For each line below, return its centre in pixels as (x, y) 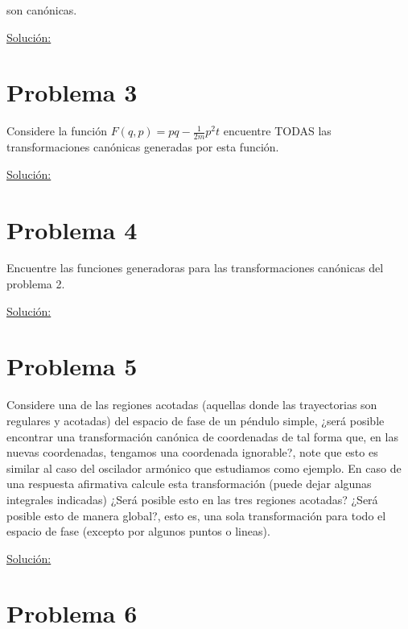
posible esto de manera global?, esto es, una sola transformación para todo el (196, 515)
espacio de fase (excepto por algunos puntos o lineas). (138, 531)
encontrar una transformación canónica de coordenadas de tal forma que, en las (202, 436)
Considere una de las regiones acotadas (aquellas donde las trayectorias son (192, 405)
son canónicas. (42, 10)
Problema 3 (72, 92)
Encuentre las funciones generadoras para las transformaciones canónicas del (195, 268)
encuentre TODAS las (277, 131)
